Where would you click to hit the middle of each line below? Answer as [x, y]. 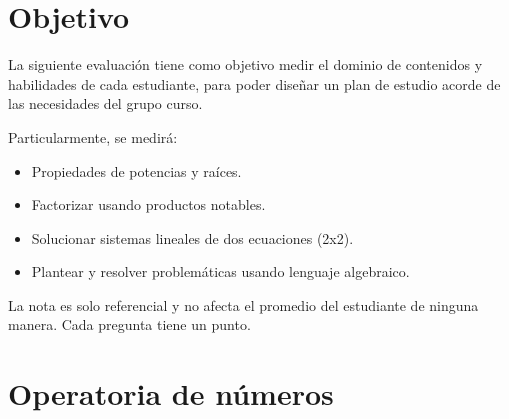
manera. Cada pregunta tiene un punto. [129, 324]
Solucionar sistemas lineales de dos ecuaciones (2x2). [192, 237]
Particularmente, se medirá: [93, 136]
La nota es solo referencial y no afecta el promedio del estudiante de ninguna [243, 304]
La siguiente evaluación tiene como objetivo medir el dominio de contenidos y [245, 64]
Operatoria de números [171, 393]
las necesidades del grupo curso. [105, 103]
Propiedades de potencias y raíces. [136, 170]
